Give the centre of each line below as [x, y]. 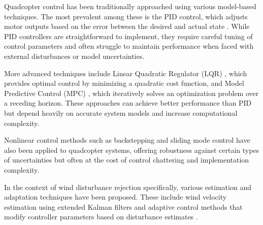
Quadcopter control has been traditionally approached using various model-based [130, 6]
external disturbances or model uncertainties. [74, 56]
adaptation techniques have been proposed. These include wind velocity [116, 197]
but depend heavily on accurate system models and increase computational [121, 112]
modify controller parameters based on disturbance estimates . [101, 217]
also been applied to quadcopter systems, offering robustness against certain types [132, 150]
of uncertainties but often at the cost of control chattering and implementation [127, 160]
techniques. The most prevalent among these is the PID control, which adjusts [126, 16]
